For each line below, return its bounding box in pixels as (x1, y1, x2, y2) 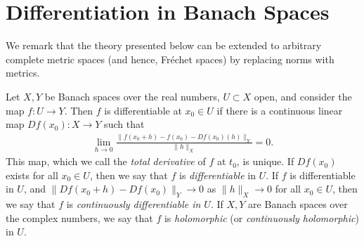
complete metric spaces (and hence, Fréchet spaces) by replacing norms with (6, 51, 334, 66)
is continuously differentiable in (66, 197, 201, 211)
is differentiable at (104, 103, 182, 117)
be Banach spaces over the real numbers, (44, 89, 220, 103)
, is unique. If (236, 154, 294, 169)
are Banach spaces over (248, 197, 348, 211)
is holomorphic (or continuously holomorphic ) (164, 210, 359, 225)
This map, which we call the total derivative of (6, 154, 206, 169)
